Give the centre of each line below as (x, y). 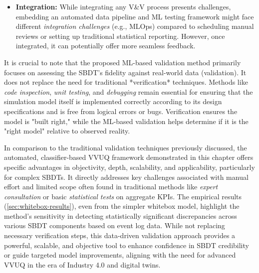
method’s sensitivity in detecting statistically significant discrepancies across (121, 215)
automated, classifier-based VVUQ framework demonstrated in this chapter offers (129, 157)
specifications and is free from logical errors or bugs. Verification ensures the (121, 111)
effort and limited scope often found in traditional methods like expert (111, 187)
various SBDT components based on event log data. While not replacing (115, 225)
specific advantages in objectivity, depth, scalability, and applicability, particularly (129, 167)
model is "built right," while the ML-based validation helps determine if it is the (126, 121)
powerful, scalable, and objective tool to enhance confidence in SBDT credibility (127, 245)
